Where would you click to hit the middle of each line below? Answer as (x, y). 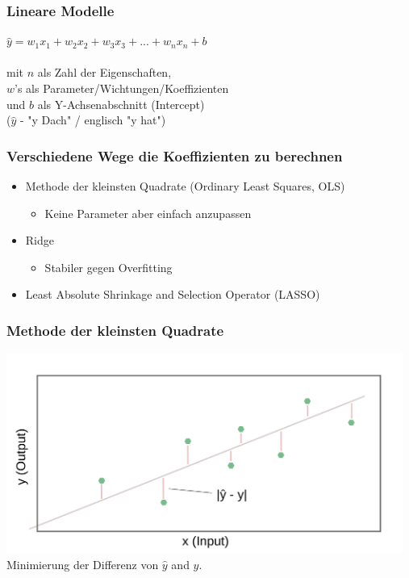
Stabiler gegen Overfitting (109, 267)
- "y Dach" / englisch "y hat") (93, 120)
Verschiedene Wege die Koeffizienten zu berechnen (175, 155)
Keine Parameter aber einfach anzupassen (148, 213)
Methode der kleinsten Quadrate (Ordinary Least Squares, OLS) (185, 186)
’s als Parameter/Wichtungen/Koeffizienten (122, 88)
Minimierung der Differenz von (83, 564)
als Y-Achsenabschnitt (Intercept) (121, 104)
